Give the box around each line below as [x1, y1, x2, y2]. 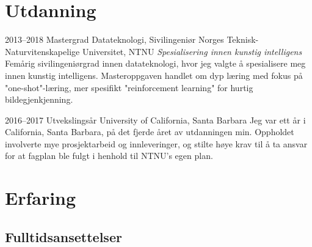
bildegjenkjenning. [5, 93, 73, 106]
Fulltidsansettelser [5, 227, 122, 246]
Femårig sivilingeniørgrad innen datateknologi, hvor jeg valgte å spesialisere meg [5, 57, 306, 70]
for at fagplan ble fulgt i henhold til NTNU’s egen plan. [5, 149, 213, 162]
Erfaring [5, 185, 76, 210]
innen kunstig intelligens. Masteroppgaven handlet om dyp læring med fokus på [5, 68, 303, 81]
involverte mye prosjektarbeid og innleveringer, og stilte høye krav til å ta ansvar [5, 137, 308, 150]
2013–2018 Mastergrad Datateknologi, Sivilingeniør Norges [5, 33, 224, 46]
